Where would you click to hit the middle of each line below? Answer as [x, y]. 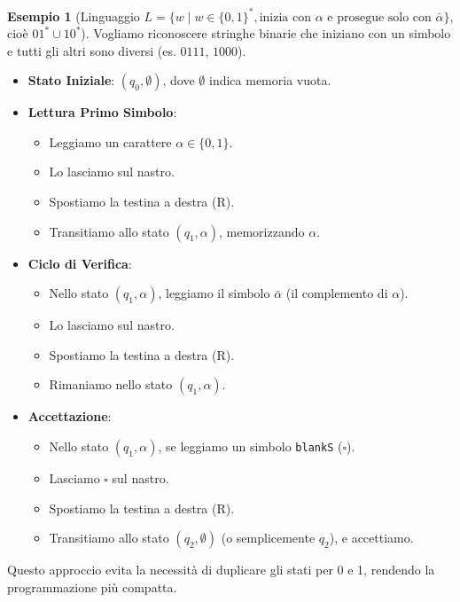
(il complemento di [337, 293]
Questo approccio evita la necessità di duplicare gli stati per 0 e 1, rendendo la [221, 570]
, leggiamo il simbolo [214, 293]
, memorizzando [262, 231]
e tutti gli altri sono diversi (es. [92, 50]
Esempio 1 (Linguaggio [74, 16]
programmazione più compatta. [92, 586]
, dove [179, 80]
